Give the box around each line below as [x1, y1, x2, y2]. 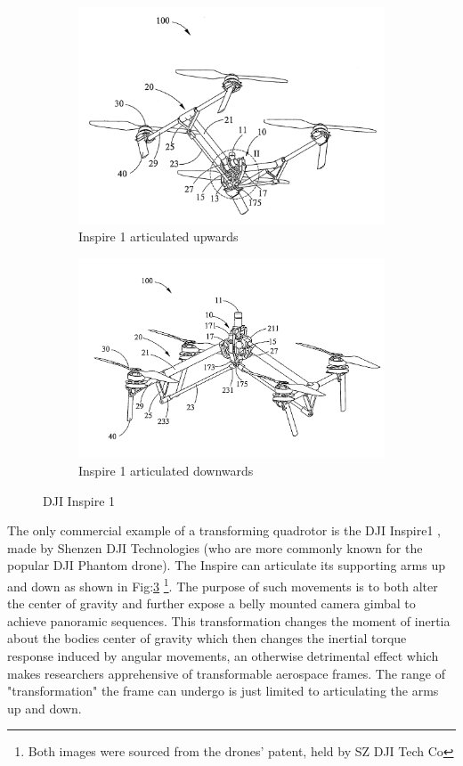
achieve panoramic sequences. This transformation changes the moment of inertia [7, 611, 451, 630]
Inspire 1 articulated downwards [78, 460, 254, 479]
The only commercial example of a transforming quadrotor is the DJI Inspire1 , [7, 521, 441, 540]
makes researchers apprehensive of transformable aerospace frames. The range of [7, 664, 445, 682]
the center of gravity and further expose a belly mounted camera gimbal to [7, 594, 416, 613]
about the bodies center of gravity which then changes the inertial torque [7, 629, 407, 648]
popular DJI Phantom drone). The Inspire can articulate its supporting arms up [7, 556, 445, 574]
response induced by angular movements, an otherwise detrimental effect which [7, 646, 439, 664]
